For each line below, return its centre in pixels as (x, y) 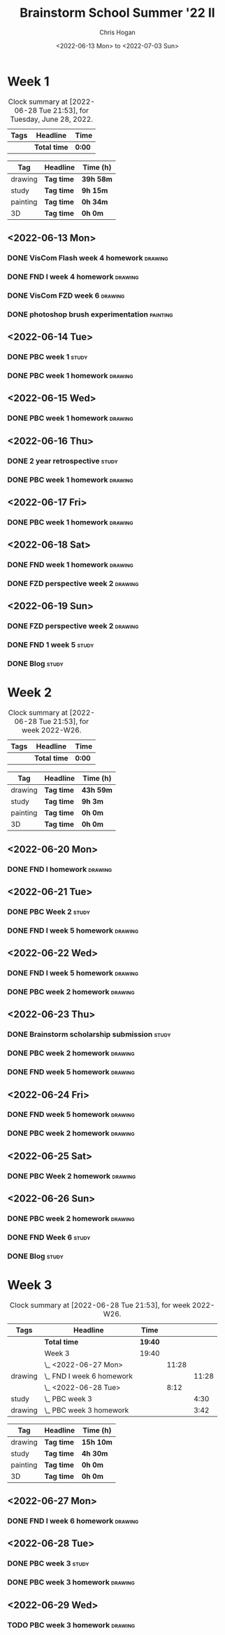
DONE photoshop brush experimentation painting (90, 314)
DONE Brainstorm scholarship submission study (89, 1034)
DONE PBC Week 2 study (49, 912)
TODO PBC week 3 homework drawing (71, 1624)
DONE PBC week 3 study (48, 1564)
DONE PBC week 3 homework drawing (71, 1582)
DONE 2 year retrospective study (63, 461)
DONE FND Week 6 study (49, 1237)
